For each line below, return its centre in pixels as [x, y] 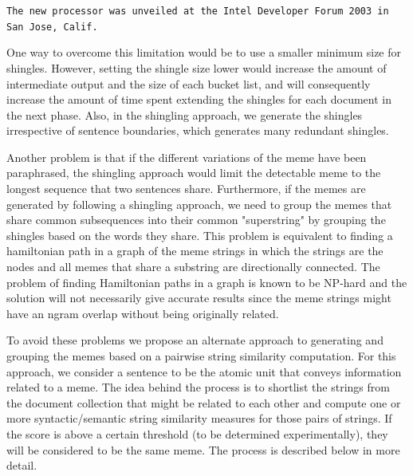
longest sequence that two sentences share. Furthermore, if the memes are [186, 189]
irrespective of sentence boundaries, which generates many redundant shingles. [198, 130]
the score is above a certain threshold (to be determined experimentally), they [197, 433]
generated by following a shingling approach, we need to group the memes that [199, 204]
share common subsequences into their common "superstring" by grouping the [196, 220]
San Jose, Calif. [52, 27]
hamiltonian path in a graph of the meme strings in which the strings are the [195, 251]
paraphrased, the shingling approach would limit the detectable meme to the [194, 173]
